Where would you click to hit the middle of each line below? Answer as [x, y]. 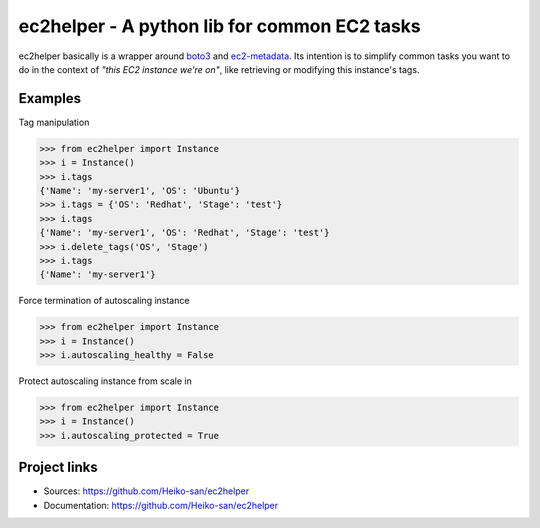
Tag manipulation [54, 122]
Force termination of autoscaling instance [104, 301]
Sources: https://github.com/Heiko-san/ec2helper [146, 491]
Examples [50, 98]
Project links [58, 467]
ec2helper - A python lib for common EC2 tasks [220, 26]
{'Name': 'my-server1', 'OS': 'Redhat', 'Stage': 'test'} [184, 233]
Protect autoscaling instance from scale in [105, 381]
